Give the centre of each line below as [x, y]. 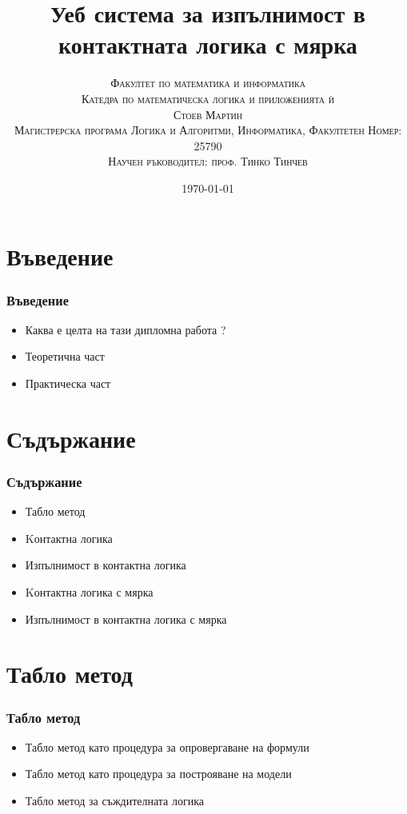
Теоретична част [65, 356]
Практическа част [68, 383]
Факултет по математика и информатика [208, 83]
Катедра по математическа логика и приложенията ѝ [208, 98]
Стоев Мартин [208, 114]
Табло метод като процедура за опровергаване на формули [167, 746]
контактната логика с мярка [208, 44]
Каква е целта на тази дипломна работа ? [126, 329]
